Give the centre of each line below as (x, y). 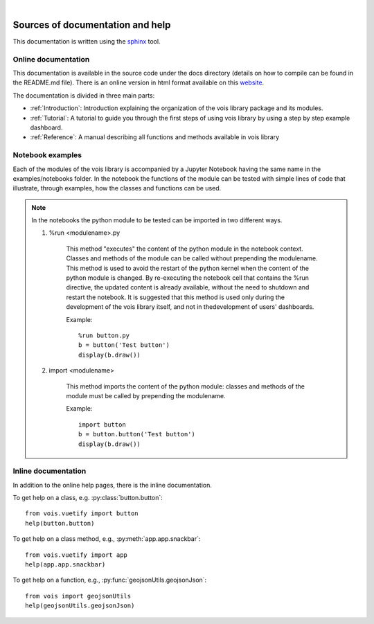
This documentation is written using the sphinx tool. (87, 41)
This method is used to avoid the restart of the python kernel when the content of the (188, 268)
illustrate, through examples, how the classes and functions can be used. (117, 188)
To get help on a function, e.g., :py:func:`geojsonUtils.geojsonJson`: (110, 580)
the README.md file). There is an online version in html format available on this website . (139, 82)
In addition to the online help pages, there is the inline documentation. (113, 485)
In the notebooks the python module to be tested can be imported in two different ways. (157, 220)
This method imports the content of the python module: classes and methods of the (185, 386)
